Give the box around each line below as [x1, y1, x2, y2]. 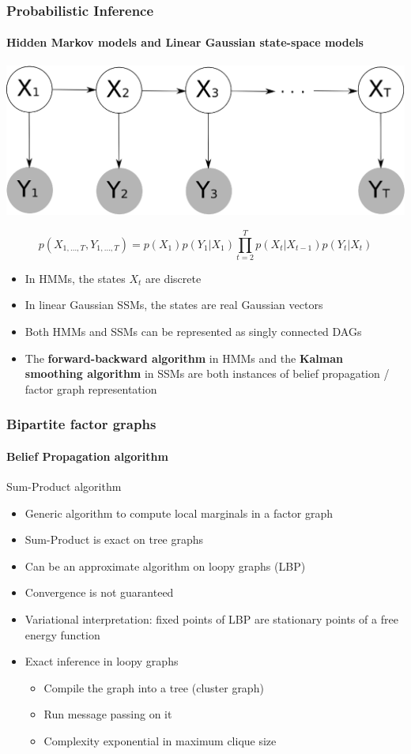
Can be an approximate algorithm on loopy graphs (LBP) [25, 557, 306, 574]
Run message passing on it [43, 706, 172, 722]
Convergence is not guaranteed [25, 584, 174, 601]
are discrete [145, 270, 202, 286]
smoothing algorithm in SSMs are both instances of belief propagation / [25, 365, 390, 382]
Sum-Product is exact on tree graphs [25, 531, 204, 548]
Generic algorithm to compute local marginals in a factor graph [25, 504, 334, 521]
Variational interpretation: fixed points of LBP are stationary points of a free [25, 611, 398, 628]
